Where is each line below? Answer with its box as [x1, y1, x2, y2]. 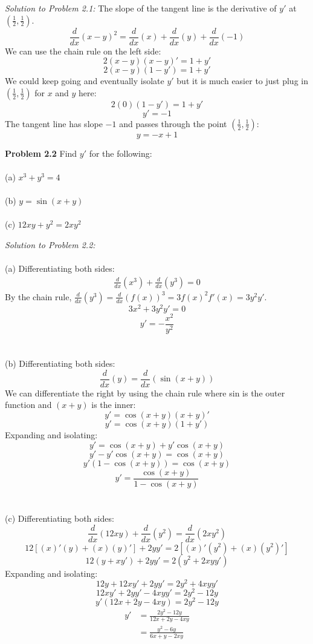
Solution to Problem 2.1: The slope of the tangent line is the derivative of [5, 2, 277, 14]
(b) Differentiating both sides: [5, 357, 115, 370]
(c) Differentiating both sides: [5, 511, 114, 524]
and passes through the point [119, 117, 227, 130]
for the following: [89, 146, 152, 159]
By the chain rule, [5, 290, 72, 303]
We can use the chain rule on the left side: [5, 44, 161, 57]
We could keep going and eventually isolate [5, 74, 164, 87]
